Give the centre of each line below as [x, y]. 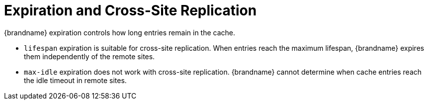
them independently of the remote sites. [89, 56]
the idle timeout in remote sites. [75, 80]
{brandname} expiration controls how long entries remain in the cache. [120, 32]
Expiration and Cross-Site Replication [130, 10]
